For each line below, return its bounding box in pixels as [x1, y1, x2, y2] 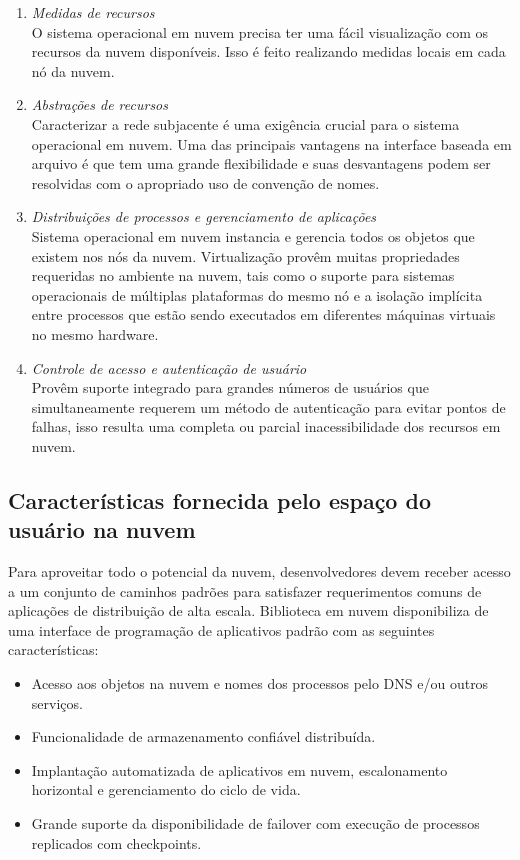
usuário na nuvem [8, 514, 196, 545]
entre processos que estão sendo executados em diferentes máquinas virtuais [31, 304, 496, 325]
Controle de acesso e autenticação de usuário [31, 357, 307, 378]
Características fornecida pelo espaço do [8, 484, 431, 515]
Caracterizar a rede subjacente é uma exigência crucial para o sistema [31, 113, 460, 134]
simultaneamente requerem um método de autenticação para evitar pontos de [31, 396, 506, 417]
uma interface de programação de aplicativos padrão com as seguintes [8, 619, 435, 640]
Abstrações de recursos [31, 94, 168, 115]
